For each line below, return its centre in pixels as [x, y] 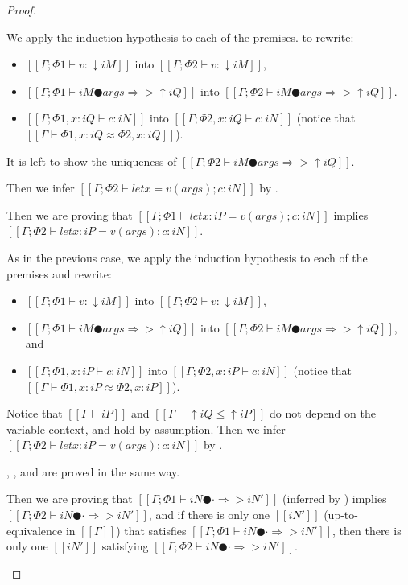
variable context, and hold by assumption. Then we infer [146, 428]
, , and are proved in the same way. [93, 471]
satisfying [125, 546]
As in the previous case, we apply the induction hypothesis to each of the [187, 257]
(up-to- [341, 515]
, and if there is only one [209, 515]
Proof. [21, 10]
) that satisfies [151, 530]
